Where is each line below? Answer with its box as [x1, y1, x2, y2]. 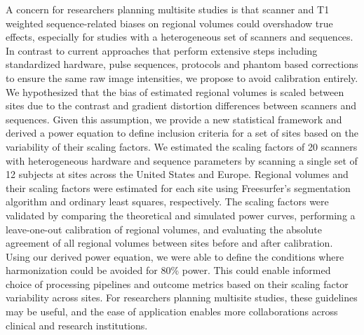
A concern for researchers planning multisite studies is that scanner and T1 [6, 2, 330, 16]
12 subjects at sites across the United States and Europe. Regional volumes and [6, 167, 349, 182]
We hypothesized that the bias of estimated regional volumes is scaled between [6, 84, 344, 99]
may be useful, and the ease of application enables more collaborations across [6, 304, 338, 319]
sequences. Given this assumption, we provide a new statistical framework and [6, 111, 342, 126]
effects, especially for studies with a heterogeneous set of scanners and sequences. [6, 29, 353, 44]
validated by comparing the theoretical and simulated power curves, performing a [6, 207, 356, 222]
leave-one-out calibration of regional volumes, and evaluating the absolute [6, 221, 322, 236]
